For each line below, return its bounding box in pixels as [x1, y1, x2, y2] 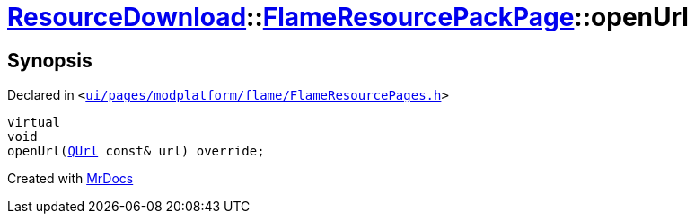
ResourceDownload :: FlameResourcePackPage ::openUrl [7, 2, 689, 32]
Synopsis [7, 49, 92, 72]
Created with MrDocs [7, 171, 134, 187]
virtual [7, 115, 61, 130]
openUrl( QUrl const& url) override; [7, 144, 265, 159]
